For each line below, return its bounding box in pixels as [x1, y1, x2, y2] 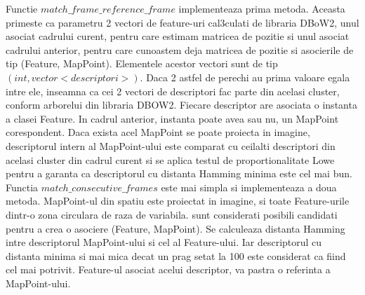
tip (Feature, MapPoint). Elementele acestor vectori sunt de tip [6, 56, 278, 71]
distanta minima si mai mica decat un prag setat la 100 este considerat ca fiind [6, 248, 346, 263]
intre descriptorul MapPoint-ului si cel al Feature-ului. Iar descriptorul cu [6, 235, 322, 249]
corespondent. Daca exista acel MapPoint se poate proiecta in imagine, [6, 125, 310, 139]
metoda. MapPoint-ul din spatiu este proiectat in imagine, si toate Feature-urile [6, 193, 350, 208]
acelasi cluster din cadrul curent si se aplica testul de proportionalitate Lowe [6, 152, 335, 167]
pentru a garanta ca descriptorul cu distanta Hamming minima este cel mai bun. [6, 166, 352, 181]
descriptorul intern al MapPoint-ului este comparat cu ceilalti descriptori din [6, 138, 336, 153]
